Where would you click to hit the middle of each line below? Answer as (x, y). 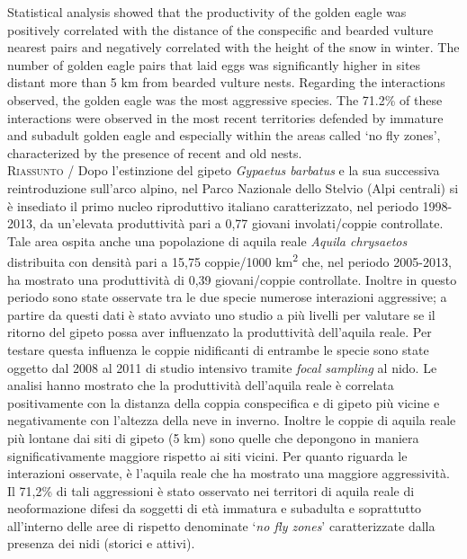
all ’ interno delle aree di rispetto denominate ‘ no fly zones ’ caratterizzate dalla (221, 525)
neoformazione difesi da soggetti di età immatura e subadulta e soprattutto (215, 508)
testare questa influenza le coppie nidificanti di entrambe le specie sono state (218, 349)
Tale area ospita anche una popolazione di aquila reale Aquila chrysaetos (207, 240)
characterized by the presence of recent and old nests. (155, 152)
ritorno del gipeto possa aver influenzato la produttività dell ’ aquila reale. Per (220, 332)
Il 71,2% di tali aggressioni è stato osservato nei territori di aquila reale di (211, 490)
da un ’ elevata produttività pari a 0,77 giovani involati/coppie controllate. (242, 223)
